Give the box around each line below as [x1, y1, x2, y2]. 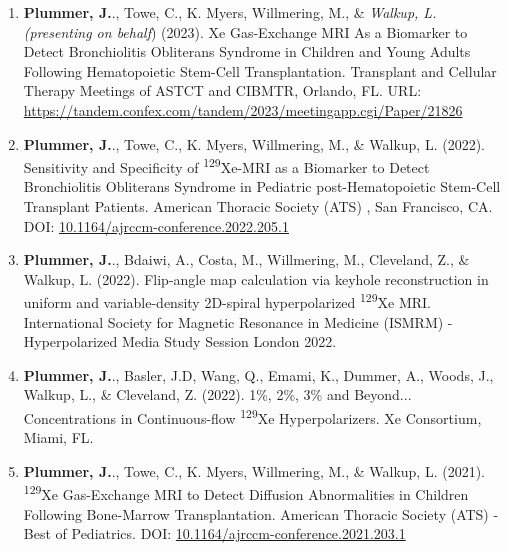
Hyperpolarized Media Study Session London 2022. [23, 331, 337, 352]
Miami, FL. [23, 427, 94, 448]
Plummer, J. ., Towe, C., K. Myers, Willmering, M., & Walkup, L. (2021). [23, 460, 485, 481]
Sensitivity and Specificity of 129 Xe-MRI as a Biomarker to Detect [23, 154, 430, 177]
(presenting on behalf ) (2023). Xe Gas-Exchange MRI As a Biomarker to [23, 21, 468, 42]
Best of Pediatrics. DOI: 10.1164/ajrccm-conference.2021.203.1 [23, 523, 406, 544]
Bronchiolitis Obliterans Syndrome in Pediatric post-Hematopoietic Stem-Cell [23, 176, 501, 197]
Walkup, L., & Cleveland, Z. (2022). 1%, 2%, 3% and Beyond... [23, 384, 412, 405]
